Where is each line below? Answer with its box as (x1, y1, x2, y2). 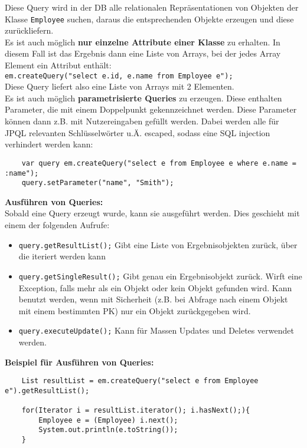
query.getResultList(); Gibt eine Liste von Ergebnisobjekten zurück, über (18, 238, 298, 251)
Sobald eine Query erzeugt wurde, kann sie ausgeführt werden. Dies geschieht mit (5, 207, 300, 219)
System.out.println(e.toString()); (38, 426, 178, 434)
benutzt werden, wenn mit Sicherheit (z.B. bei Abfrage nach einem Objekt (18, 293, 288, 305)
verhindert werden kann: (5, 138, 93, 150)
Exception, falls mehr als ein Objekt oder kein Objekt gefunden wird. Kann (18, 281, 292, 294)
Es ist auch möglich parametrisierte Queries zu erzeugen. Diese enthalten (5, 91, 282, 104)
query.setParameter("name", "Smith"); (21, 179, 174, 187)
